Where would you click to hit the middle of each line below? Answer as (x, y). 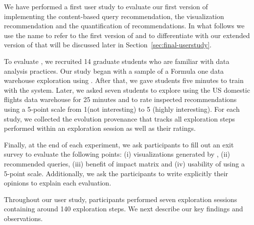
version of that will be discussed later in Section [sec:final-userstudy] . (108, 45)
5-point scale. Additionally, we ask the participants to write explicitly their (116, 173)
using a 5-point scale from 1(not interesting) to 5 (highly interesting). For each (122, 109)
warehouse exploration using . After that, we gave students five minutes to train (124, 80)
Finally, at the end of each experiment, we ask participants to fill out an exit (119, 144)
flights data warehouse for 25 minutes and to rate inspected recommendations (120, 99)
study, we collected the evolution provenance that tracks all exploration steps (120, 118)
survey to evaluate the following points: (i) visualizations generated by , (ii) (117, 154)
